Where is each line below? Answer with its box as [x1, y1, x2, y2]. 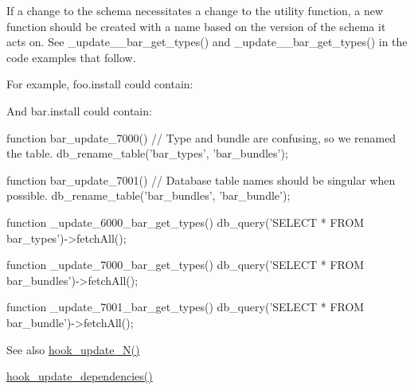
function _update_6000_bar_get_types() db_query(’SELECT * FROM [6, 213, 365, 230]
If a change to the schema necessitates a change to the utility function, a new [6, 2, 384, 18]
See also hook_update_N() [6, 341, 140, 357]
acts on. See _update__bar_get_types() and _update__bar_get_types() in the [6, 33, 408, 50]
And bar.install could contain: [6, 102, 152, 119]
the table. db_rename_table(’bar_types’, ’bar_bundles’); [6, 145, 288, 162]
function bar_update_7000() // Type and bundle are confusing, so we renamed [6, 129, 396, 146]
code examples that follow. [6, 49, 136, 65]
